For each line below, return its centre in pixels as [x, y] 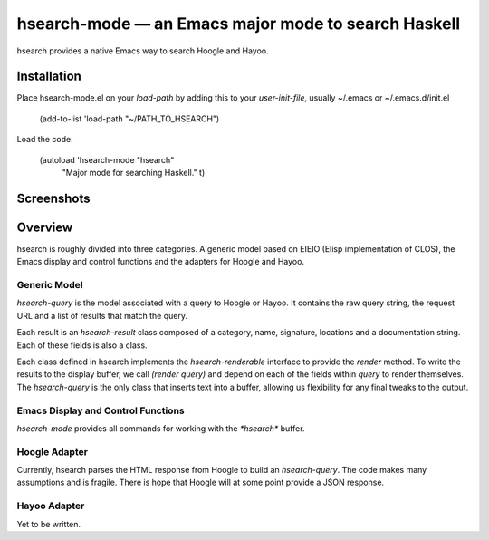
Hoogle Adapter [52, 451]
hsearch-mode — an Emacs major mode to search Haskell [239, 24]
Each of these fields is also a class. [82, 345]
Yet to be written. [49, 524]
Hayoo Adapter [51, 506]
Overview [45, 227]
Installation [49, 77]
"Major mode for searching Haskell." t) [134, 173]
